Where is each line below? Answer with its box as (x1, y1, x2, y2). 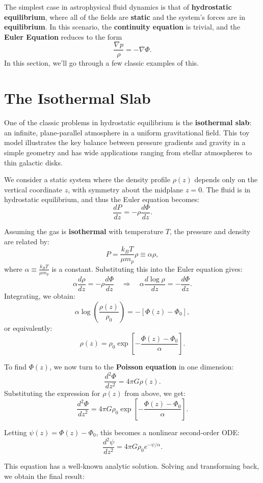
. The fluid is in (202, 184, 251, 194)
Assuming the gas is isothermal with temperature (4, 225, 164, 236)
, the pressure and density (170, 225, 251, 236)
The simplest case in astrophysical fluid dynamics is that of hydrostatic (4, 2, 232, 12)
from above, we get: (124, 388, 186, 399)
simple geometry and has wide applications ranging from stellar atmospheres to (4, 147, 252, 157)
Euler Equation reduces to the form (4, 31, 122, 42)
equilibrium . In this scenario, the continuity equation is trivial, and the (4, 21, 241, 32)
